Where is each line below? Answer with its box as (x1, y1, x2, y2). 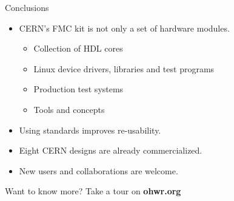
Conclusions (5, 1, 49, 13)
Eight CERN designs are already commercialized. (19, 144, 202, 157)
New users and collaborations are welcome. (19, 164, 178, 177)
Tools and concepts (33, 103, 105, 115)
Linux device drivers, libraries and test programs (33, 62, 215, 75)
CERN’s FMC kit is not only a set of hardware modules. (19, 21, 230, 34)
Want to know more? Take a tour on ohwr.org (5, 185, 181, 197)
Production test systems (33, 83, 124, 95)
